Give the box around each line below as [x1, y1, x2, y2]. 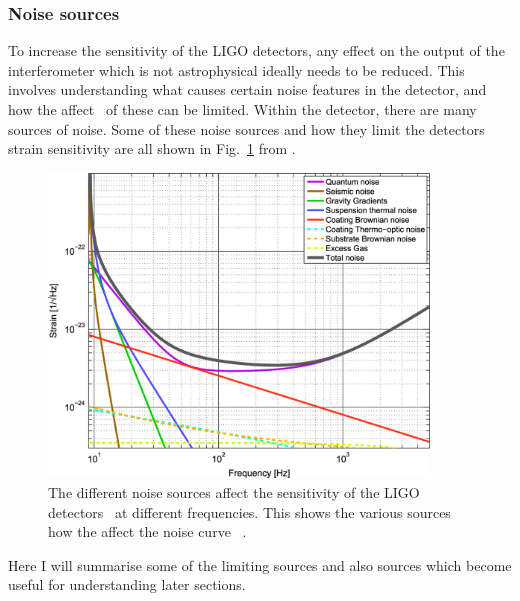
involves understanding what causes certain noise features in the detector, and [8, 79, 487, 100]
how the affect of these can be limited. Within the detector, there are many [8, 99, 477, 119]
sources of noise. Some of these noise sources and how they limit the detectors [8, 118, 485, 139]
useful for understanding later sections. [8, 574, 246, 595]
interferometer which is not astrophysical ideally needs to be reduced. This [8, 59, 465, 80]
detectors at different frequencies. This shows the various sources [48, 501, 451, 522]
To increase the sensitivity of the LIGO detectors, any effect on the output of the [8, 40, 505, 61]
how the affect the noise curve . [48, 521, 247, 542]
